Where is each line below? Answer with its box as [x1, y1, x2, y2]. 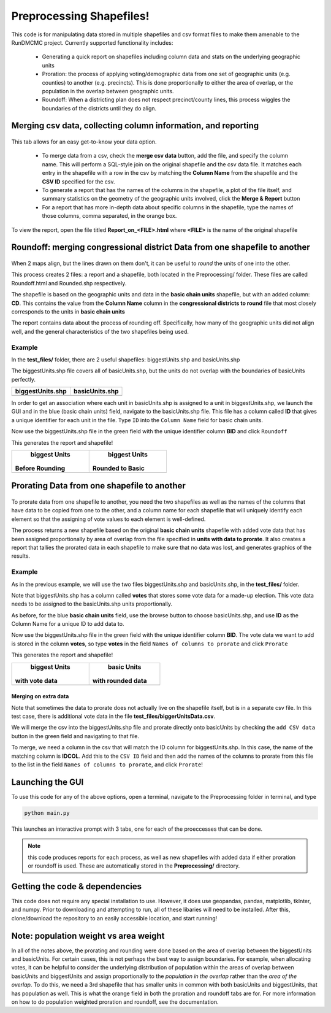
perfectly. [11, 376, 36, 383]
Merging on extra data [11, 693, 69, 700]
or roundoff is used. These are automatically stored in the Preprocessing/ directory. [28, 862, 240, 869]
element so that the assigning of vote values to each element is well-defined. [11, 515, 206, 523]
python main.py [24, 809, 70, 816]
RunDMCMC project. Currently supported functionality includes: [11, 39, 173, 46]
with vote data [15, 676, 58, 685]
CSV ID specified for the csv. [42, 178, 116, 185]
